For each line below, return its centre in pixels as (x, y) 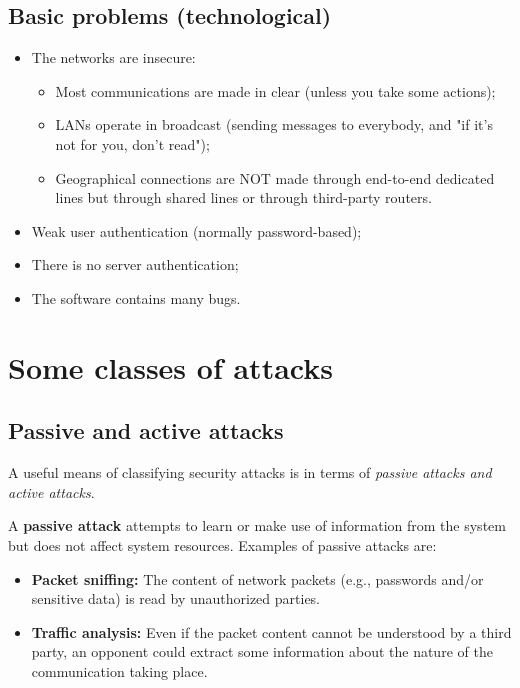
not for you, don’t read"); (132, 143)
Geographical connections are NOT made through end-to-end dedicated (275, 177)
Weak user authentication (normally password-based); (196, 230)
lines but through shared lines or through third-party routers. (243, 197)
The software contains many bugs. (136, 297)
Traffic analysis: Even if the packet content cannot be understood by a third (271, 631)
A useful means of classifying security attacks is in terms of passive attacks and (250, 472)
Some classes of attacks (170, 366)
